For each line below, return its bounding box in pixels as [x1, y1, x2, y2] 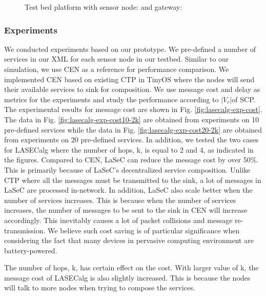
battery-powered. [4, 245, 57, 255]
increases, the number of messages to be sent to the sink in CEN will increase [4, 205, 248, 215]
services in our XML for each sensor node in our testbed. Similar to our [4, 53, 229, 64]
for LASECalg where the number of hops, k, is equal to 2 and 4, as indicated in [4, 144, 254, 155]
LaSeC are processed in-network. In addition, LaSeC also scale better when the [4, 184, 253, 195]
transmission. [4, 225, 46, 235]
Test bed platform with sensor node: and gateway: [25, 2, 182, 12]
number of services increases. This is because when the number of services [4, 194, 236, 205]
